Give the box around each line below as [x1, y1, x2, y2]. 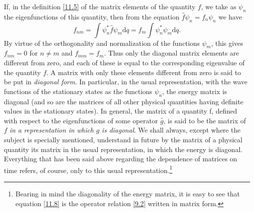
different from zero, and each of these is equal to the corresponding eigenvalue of [4, 57, 245, 67]
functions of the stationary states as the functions [4, 86, 152, 96]
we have [218, 11, 242, 21]
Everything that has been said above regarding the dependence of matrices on [4, 154, 237, 164]
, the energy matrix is [162, 86, 227, 96]
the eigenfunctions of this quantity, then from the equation [4, 11, 180, 21]
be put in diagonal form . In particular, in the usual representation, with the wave [4, 77, 248, 87]
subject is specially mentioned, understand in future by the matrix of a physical [4, 134, 243, 144]
